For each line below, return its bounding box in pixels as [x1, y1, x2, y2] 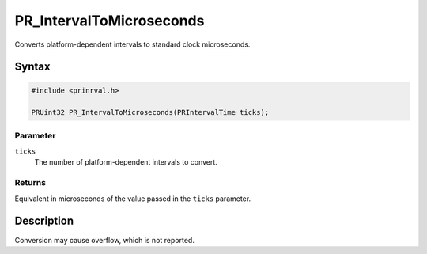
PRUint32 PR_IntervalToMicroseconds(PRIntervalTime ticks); [31, 108, 270, 117]
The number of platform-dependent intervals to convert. [34, 157, 217, 167]
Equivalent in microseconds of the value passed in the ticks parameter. [14, 194, 251, 203]
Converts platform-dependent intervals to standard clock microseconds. [14, 40, 251, 49]
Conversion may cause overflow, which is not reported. [14, 235, 195, 245]
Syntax [14, 60, 51, 74]
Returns [14, 177, 47, 188]
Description [14, 214, 74, 228]
